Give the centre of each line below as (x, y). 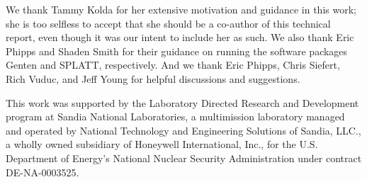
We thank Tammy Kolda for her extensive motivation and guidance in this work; (181, 9)
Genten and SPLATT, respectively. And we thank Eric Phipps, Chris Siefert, (173, 65)
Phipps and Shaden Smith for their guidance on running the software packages (177, 51)
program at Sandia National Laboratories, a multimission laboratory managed (175, 116)
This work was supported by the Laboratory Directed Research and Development (182, 102)
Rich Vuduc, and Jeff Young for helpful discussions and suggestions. (153, 78)
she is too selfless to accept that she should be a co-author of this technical (168, 23)
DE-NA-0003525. (43, 172)
